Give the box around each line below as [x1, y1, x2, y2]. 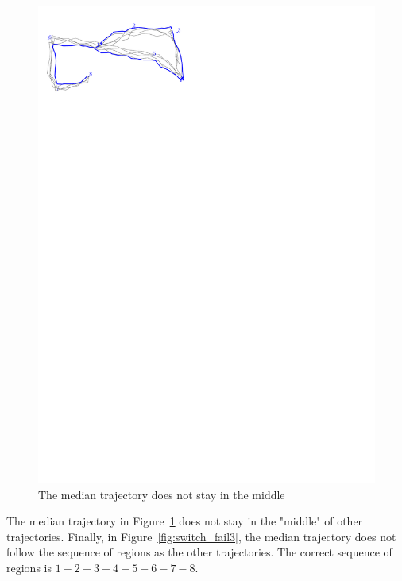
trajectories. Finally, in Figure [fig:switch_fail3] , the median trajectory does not [6, 528, 396, 544]
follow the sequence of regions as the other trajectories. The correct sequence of [6, 544, 392, 560]
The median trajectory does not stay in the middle [38, 486, 285, 502]
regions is [6, 559, 52, 575]
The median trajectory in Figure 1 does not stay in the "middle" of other [6, 513, 363, 529]
